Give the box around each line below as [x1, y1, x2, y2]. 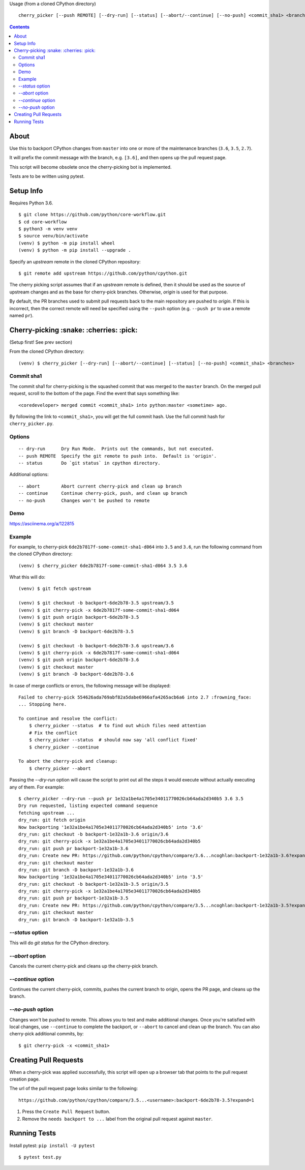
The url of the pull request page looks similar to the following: [9, 1086, 138, 1092]
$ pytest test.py [18, 1154, 62, 1160]
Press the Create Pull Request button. [22, 1108, 110, 1115]
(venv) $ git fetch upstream [18, 586, 91, 592]
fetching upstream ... [18, 810, 75, 816]
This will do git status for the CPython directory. [9, 940, 110, 946]
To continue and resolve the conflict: [18, 716, 118, 722]
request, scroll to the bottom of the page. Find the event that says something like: [9, 391, 180, 397]
